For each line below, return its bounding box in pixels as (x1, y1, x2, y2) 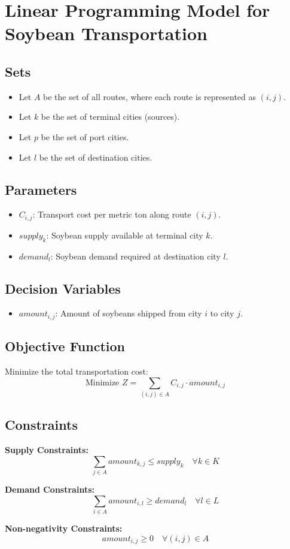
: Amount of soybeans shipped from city (55, 307, 202, 319)
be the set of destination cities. (39, 150, 152, 163)
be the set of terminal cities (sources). (41, 110, 180, 123)
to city (210, 307, 234, 319)
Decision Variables (5, 279, 121, 297)
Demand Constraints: (5, 483, 94, 496)
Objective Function (5, 337, 126, 355)
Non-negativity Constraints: (5, 522, 123, 535)
